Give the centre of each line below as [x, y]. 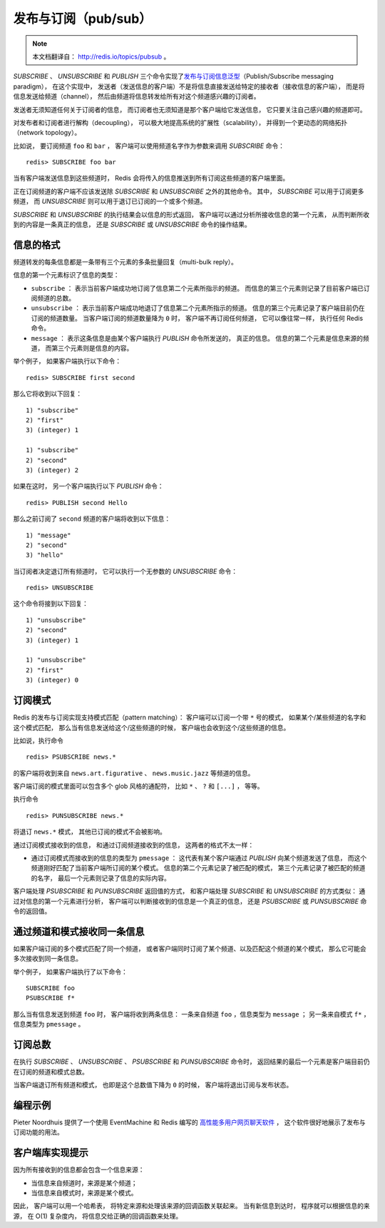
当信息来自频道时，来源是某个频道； [84, 1183]
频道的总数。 [56, 298]
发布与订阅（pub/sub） [83, 19]
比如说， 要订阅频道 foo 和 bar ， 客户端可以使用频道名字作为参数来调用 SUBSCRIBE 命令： [149, 146]
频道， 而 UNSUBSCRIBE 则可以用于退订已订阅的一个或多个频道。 [110, 201]
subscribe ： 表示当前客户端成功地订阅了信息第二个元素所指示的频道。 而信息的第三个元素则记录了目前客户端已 [197, 288]
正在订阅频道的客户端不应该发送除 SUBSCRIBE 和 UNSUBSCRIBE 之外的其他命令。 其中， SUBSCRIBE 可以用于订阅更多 [189, 191]
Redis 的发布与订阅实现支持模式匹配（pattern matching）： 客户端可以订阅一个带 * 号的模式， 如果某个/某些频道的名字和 [190, 717]
